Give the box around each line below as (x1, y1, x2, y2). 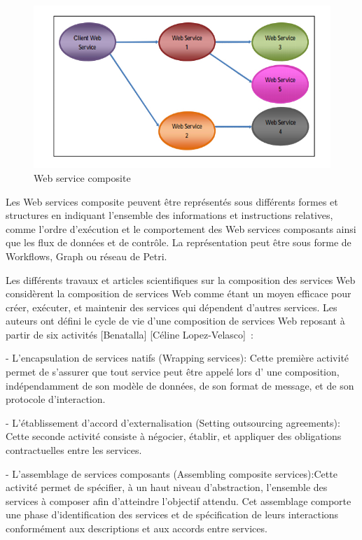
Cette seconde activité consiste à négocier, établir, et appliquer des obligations (6, 429, 342, 443)
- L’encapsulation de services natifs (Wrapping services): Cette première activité (6, 350, 349, 365)
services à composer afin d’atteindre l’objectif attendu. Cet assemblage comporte (6, 493, 351, 508)
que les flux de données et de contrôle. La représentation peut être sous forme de (6, 235, 351, 250)
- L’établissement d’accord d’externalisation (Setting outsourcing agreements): (6, 415, 340, 429)
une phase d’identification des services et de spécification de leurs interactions (6, 507, 339, 522)
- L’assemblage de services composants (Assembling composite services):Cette (6, 466, 337, 481)
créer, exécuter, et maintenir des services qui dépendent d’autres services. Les (6, 299, 337, 314)
